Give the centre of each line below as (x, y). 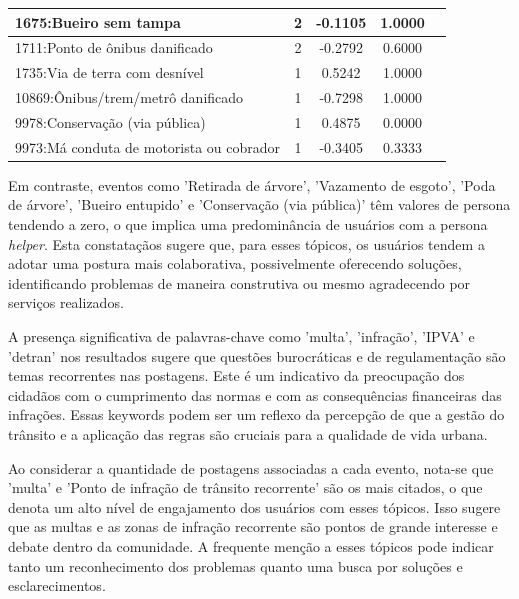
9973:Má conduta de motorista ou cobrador (148, 146)
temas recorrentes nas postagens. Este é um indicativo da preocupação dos (236, 375)
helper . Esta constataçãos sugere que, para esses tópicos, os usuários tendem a (246, 243)
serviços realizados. (66, 302)
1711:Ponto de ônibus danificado (114, 47)
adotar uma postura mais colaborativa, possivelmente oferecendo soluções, (235, 263)
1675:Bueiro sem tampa (98, 21)
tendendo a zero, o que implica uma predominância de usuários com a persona (248, 224)
